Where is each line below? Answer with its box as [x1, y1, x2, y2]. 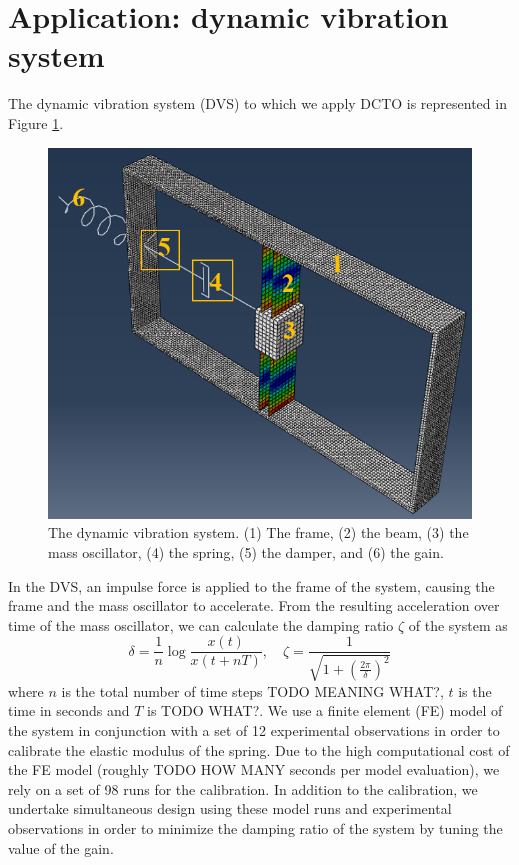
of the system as [408, 614, 508, 635]
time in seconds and [8, 700, 130, 721]
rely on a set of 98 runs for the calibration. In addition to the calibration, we [8, 778, 478, 799]
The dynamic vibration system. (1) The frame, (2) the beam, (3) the [48, 522, 469, 543]
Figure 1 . [8, 112, 64, 133]
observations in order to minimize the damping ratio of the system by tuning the [8, 817, 503, 838]
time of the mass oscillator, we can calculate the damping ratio [8, 614, 394, 635]
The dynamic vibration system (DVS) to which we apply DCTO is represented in [8, 93, 507, 114]
